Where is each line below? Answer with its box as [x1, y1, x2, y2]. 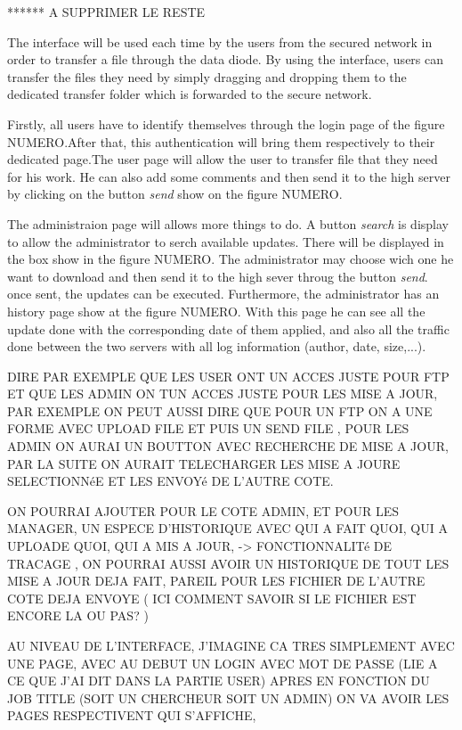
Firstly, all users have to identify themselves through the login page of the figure [7, 114, 445, 133]
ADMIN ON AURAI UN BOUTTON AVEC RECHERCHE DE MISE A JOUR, [7, 437, 449, 455]
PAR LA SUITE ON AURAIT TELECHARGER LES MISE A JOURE [7, 454, 401, 472]
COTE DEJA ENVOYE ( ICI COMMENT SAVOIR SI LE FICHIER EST [7, 588, 417, 607]
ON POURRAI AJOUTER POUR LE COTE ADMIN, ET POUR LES [7, 501, 400, 520]
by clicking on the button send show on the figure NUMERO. [7, 185, 343, 203]
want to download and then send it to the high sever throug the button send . [7, 267, 428, 285]
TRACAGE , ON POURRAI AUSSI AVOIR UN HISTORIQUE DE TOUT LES [7, 554, 450, 572]
